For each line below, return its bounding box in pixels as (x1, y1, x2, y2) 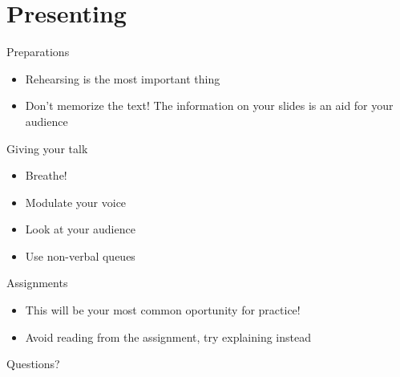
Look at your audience (25, 221, 135, 237)
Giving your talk (6, 140, 88, 156)
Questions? (6, 355, 60, 372)
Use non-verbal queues (25, 247, 135, 264)
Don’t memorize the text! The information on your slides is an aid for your (25, 97, 394, 114)
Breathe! (25, 167, 67, 184)
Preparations (6, 43, 70, 60)
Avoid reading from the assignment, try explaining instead (25, 328, 312, 345)
